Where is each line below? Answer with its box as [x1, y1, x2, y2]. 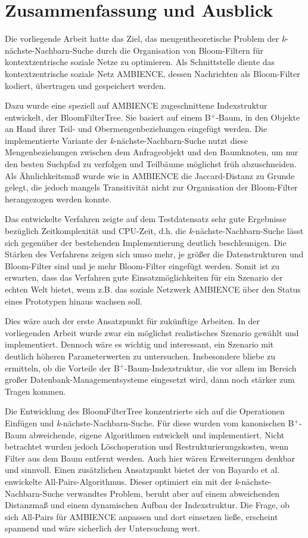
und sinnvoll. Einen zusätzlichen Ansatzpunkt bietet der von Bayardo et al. [5, 463, 280, 476]
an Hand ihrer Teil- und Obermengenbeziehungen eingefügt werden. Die [5, 122, 267, 135]
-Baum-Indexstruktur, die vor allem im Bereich [125, 361, 297, 374]
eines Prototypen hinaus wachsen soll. [5, 294, 143, 307]
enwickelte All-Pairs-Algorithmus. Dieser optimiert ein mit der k [5, 475, 239, 487]
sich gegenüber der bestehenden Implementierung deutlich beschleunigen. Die [5, 236, 287, 248]
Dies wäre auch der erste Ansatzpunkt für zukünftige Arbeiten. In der [5, 315, 260, 327]
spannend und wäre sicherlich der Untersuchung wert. [5, 522, 200, 534]
